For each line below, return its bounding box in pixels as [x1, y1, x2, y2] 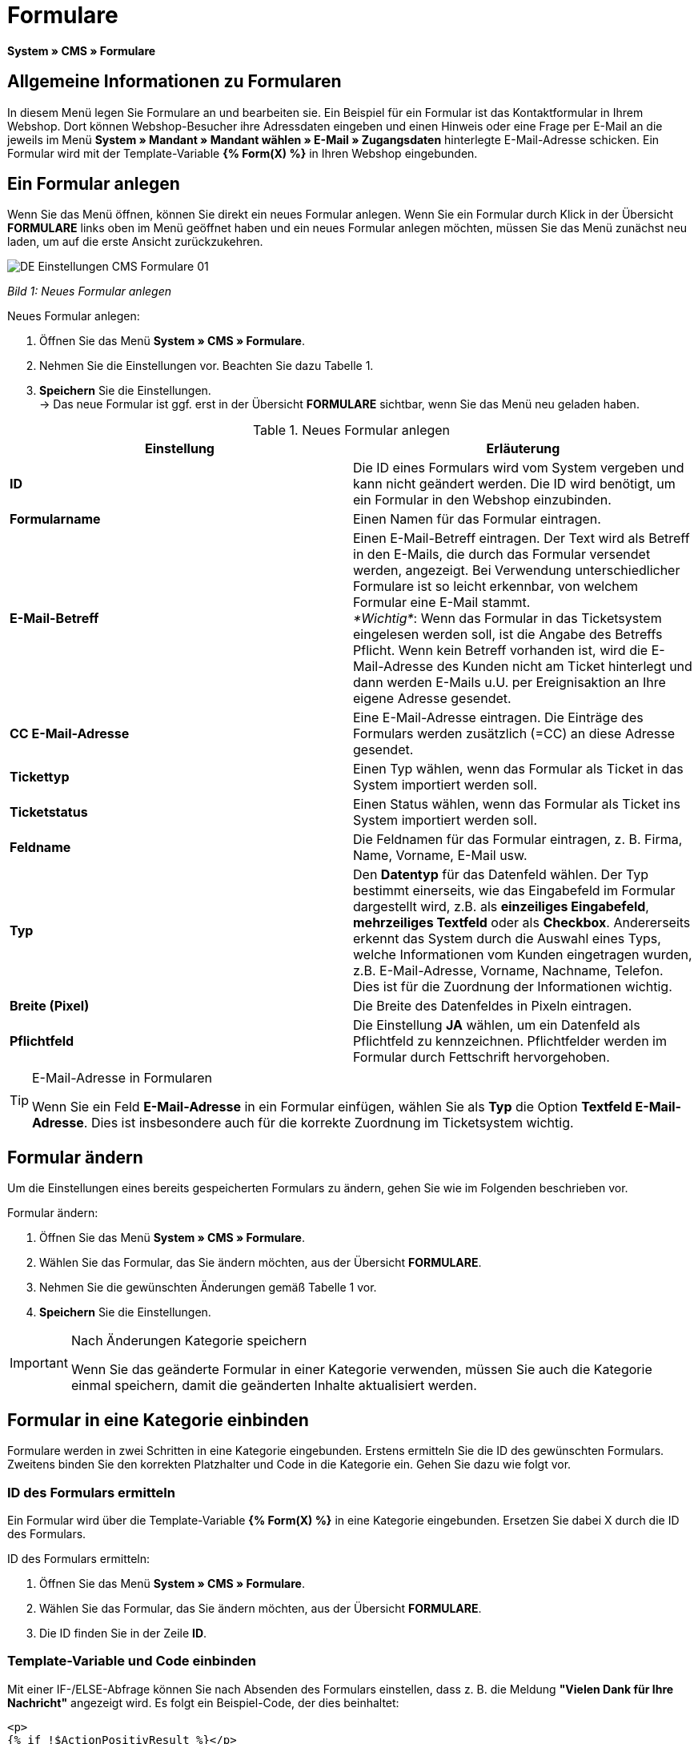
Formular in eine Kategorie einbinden [7, 1409, 309, 1430]
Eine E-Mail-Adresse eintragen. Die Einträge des [353, 709, 644, 726]
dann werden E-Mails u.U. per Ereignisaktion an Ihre [353, 674, 666, 691]
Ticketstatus [10, 804, 88, 821]
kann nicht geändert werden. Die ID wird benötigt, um [353, 476, 676, 492]
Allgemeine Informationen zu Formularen [7, 71, 342, 92]
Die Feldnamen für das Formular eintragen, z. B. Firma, [353, 831, 683, 848]
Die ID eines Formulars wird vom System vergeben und [353, 460, 684, 476]
